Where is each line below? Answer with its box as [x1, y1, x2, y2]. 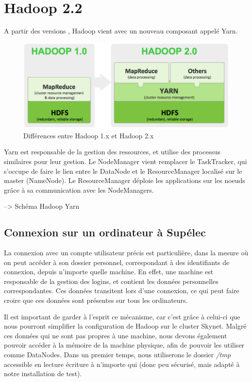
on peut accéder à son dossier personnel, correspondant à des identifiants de [4, 257, 230, 267]
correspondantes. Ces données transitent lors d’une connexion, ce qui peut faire [4, 285, 239, 296]
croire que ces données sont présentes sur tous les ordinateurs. [4, 295, 188, 305]
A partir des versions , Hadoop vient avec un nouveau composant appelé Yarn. [4, 26, 238, 36]
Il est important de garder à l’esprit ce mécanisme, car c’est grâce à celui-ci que [4, 311, 240, 321]
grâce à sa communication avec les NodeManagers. [4, 184, 154, 195]
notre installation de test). [4, 368, 82, 379]
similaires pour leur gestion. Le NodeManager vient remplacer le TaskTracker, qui [4, 156, 247, 166]
